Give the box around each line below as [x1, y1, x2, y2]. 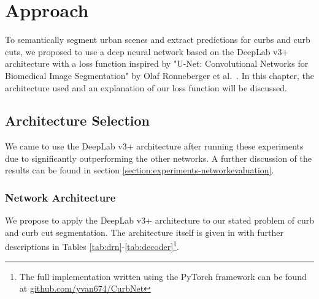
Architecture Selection [5, 111, 150, 130]
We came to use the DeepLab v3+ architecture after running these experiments [5, 140, 304, 153]
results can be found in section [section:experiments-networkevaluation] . [5, 164, 274, 176]
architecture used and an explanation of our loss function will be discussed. [5, 81, 287, 94]
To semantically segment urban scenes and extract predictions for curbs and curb [5, 33, 310, 46]
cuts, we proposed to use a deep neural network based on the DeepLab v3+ [5, 45, 289, 58]
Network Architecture [5, 190, 116, 205]
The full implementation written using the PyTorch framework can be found [19, 270, 307, 282]
